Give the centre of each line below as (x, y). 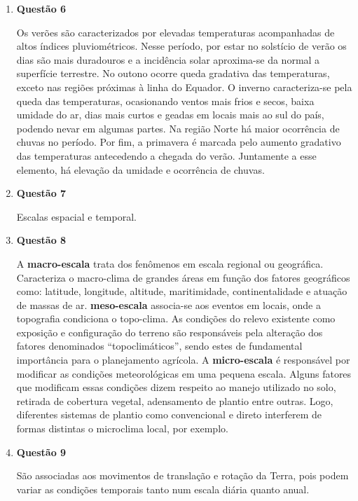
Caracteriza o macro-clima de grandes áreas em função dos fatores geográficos (183, 277)
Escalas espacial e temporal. (76, 216)
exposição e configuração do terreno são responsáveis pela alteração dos (170, 332)
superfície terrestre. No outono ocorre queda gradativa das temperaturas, (173, 73)
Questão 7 (41, 193)
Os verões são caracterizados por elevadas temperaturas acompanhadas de (175, 32)
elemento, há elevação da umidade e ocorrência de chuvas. (140, 169)
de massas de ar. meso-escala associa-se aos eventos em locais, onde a (168, 304)
